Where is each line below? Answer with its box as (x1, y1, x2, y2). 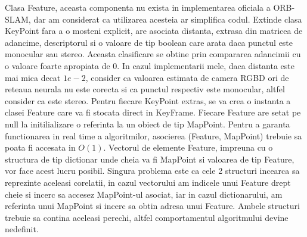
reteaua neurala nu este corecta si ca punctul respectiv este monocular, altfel (5, 83, 285, 95)
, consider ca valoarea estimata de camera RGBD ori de (85, 71, 289, 83)
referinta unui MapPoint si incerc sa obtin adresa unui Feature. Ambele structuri (5, 199, 300, 212)
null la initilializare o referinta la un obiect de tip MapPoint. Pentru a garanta (5, 117, 290, 130)
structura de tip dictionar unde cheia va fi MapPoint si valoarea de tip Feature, (5, 152, 294, 165)
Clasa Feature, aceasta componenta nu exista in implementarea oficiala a (5, 1, 271, 13)
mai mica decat (5, 71, 61, 83)
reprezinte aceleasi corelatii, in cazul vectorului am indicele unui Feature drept (5, 176, 291, 188)
